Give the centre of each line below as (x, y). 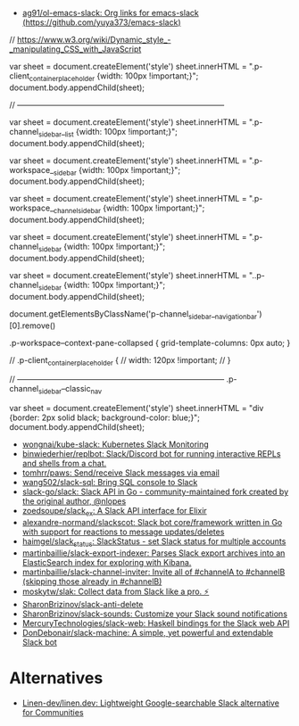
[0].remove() (33, 326)
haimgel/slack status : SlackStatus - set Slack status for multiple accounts (154, 542)
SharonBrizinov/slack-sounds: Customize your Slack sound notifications (155, 614)
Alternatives (56, 678)
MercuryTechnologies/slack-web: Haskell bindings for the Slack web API (156, 623)
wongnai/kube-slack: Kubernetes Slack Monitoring (116, 444)
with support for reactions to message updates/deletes (123, 532)
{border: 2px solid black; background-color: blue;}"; (105, 417)
